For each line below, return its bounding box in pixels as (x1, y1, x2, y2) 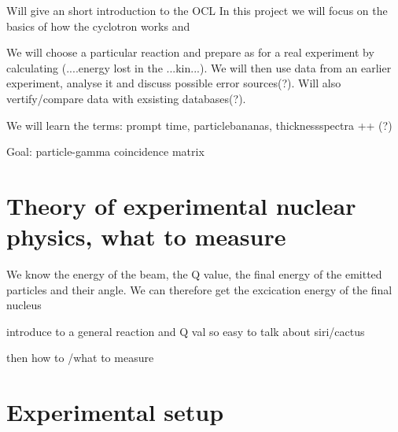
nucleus (6, 297, 42, 313)
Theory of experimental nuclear (6, 189, 356, 221)
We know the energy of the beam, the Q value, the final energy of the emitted (6, 266, 382, 282)
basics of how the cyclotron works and (6, 17, 190, 34)
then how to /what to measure (6, 349, 154, 366)
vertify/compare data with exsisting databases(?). (6, 90, 246, 106)
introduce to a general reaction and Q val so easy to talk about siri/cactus (6, 323, 365, 339)
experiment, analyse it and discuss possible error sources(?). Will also (6, 75, 341, 91)
